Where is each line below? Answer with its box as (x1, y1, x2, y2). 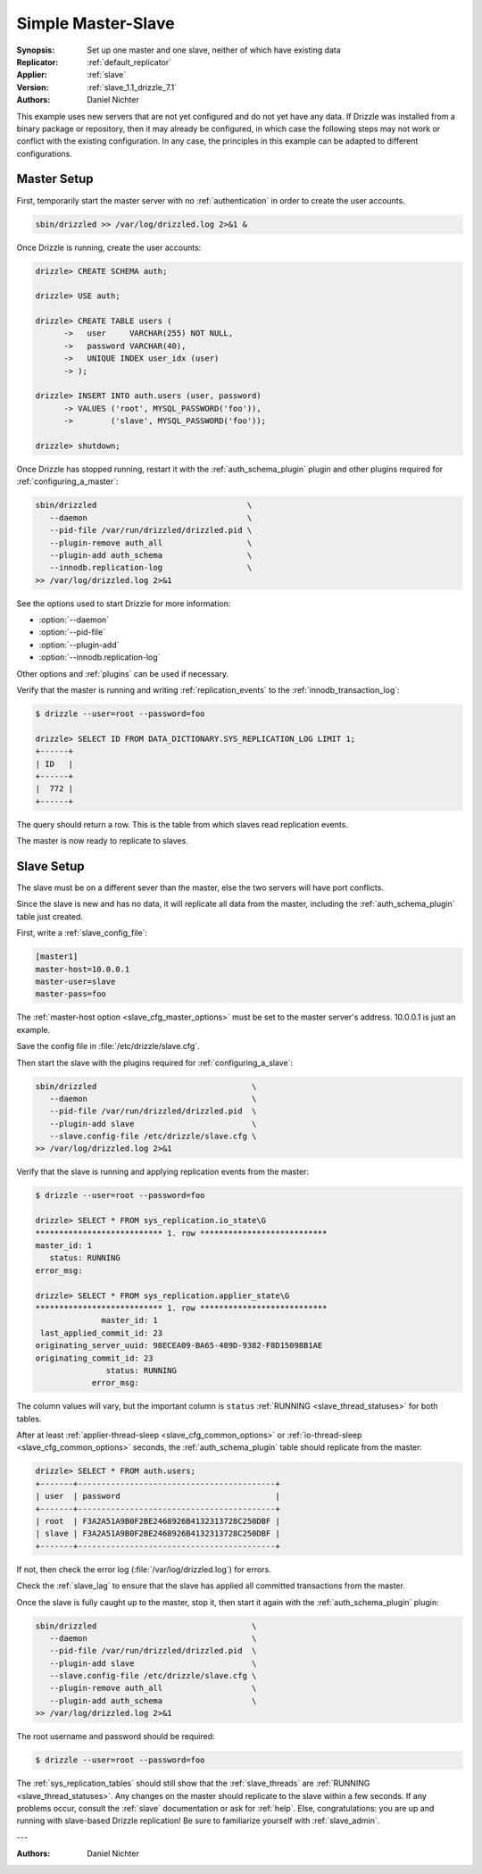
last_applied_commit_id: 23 (40, 1328, 163, 1338)
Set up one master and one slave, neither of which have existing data (87, 45, 341, 55)
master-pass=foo (35, 989, 107, 999)
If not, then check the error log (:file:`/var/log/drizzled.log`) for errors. (16, 1563, 271, 1575)
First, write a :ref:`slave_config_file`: (16, 928, 147, 938)
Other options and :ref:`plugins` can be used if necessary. (16, 668, 229, 679)
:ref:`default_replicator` (87, 56, 172, 67)
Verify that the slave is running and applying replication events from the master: (16, 1166, 310, 1178)
